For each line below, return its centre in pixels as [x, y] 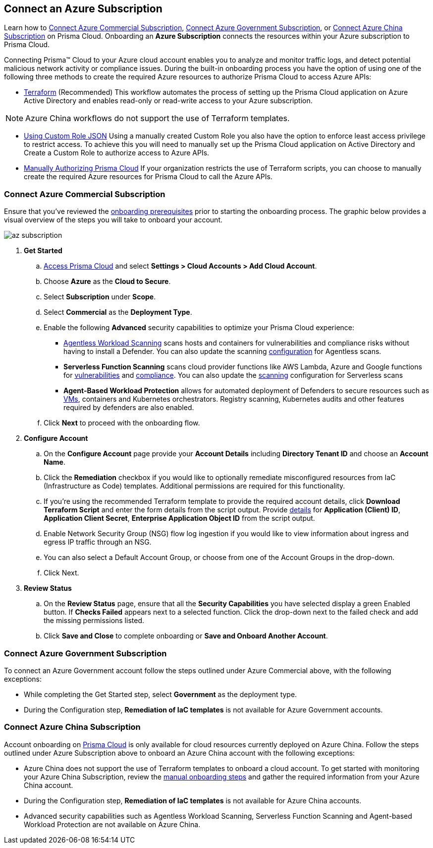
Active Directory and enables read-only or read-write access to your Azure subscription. [168, 101]
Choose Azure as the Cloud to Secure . [107, 282]
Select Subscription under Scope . [100, 297]
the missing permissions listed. [94, 621]
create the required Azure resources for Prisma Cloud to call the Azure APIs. [148, 177]
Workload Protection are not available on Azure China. [112, 824]
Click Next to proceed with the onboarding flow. [122, 423]
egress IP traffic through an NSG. [98, 542]
